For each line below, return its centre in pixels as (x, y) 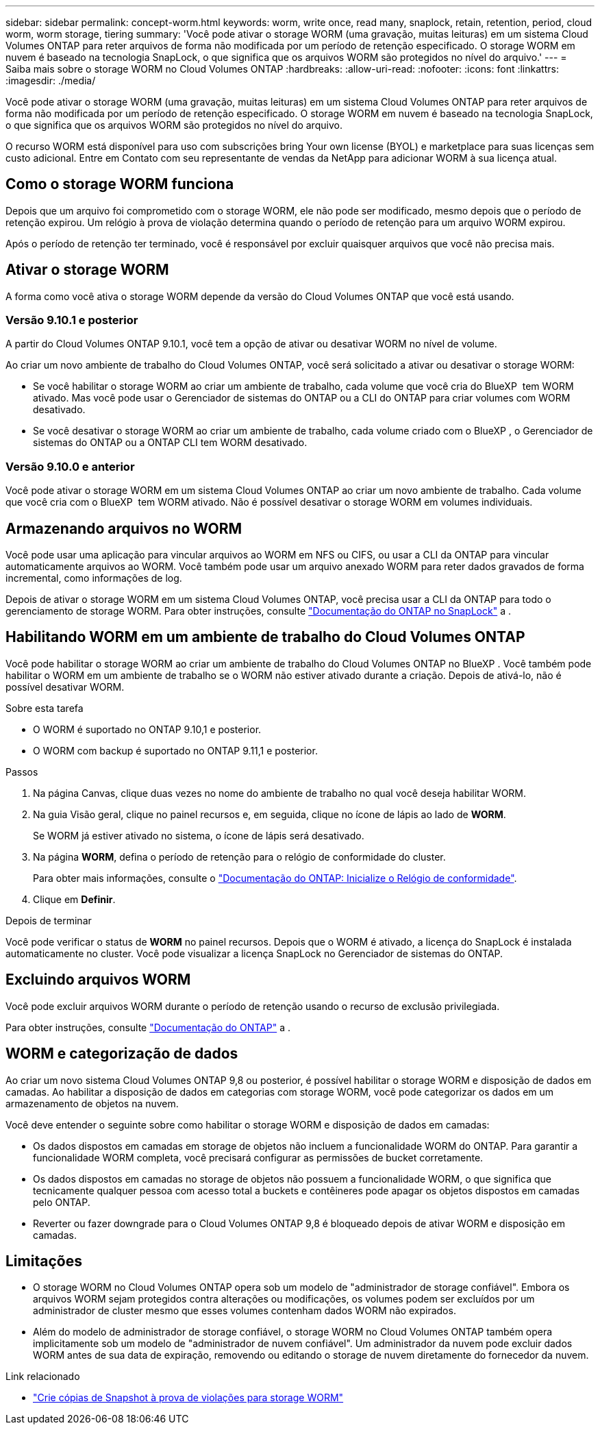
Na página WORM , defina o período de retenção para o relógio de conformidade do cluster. (239, 856)
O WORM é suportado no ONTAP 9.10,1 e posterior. (147, 729)
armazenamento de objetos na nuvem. (92, 1103)
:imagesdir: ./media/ (51, 81)
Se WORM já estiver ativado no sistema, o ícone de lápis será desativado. (199, 835)
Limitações (44, 1261)
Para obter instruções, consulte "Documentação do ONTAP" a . (148, 1027)
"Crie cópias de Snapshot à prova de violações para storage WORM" (188, 1398)
